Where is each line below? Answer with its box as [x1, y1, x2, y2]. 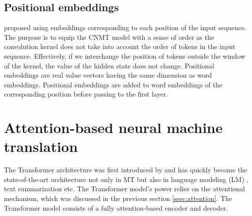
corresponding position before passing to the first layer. [4, 89, 168, 99]
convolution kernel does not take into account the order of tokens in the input [4, 41, 235, 51]
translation [4, 136, 78, 156]
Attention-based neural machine [4, 117, 223, 137]
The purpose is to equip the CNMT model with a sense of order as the [4, 32, 214, 42]
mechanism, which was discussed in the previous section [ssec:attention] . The [4, 193, 233, 203]
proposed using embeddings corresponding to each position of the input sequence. [4, 22, 247, 33]
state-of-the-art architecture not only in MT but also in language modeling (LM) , [4, 174, 249, 184]
